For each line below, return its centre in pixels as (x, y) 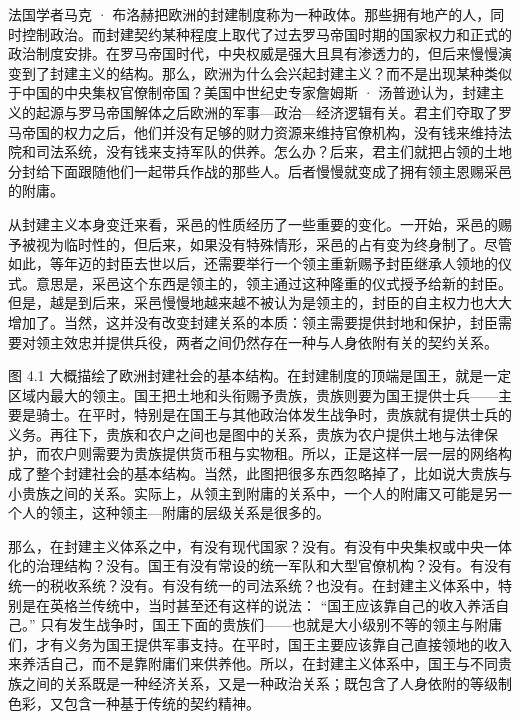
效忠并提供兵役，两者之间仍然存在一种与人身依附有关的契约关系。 (280, 341)
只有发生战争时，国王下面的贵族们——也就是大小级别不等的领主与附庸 (271, 624)
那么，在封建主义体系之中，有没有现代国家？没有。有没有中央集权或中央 (246, 545)
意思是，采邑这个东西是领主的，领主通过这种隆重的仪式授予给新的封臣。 (273, 282)
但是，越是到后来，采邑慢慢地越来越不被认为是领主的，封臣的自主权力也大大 (260, 302)
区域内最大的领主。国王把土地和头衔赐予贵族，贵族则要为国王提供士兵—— (253, 394)
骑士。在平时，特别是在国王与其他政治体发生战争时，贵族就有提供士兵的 (273, 414)
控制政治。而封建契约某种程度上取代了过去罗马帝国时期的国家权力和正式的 (266, 33)
